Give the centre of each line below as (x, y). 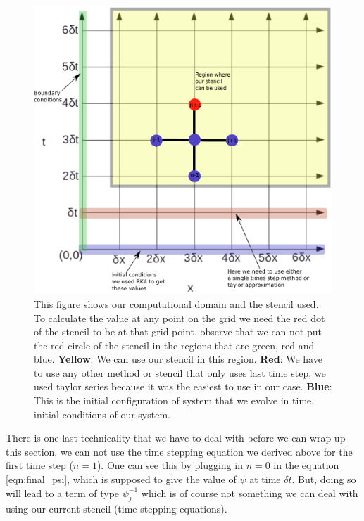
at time (265, 479)
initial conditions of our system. (102, 414)
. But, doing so (324, 479)
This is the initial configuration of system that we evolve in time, (174, 400)
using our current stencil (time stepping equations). (117, 509)
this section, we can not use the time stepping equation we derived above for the (179, 451)
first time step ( (39, 465)
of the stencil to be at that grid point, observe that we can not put (178, 332)
